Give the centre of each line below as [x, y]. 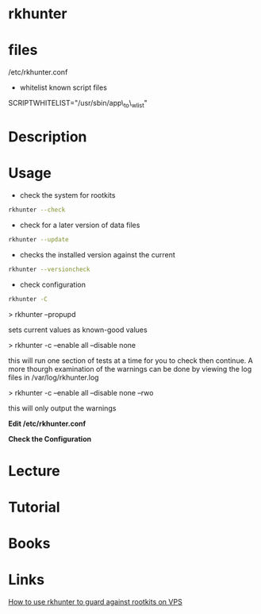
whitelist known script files [63, 87]
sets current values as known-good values [78, 330]
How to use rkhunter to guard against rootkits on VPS [95, 602]
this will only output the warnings [62, 408]
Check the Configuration [50, 438]
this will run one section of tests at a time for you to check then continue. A [131, 360]
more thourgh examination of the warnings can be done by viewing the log [130, 369]
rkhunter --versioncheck [49, 269]
